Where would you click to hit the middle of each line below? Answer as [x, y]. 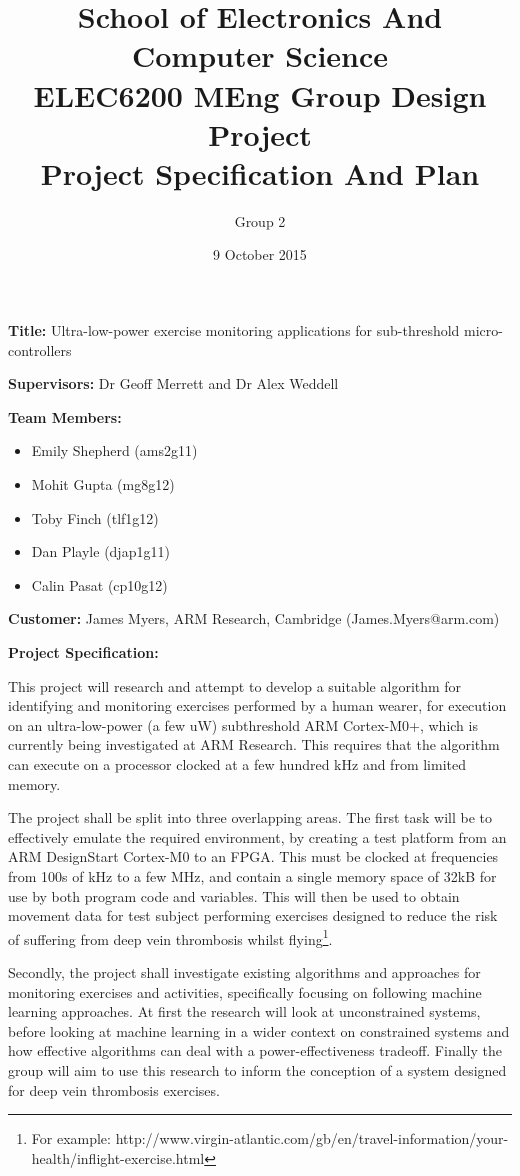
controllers [40, 349]
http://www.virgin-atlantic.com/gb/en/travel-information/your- [312, 1138]
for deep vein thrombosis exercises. [114, 1089]
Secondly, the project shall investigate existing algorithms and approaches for [244, 971]
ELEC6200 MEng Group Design [260, 94]
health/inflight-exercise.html [118, 1157]
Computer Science [260, 55]
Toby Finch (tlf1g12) [95, 517]
